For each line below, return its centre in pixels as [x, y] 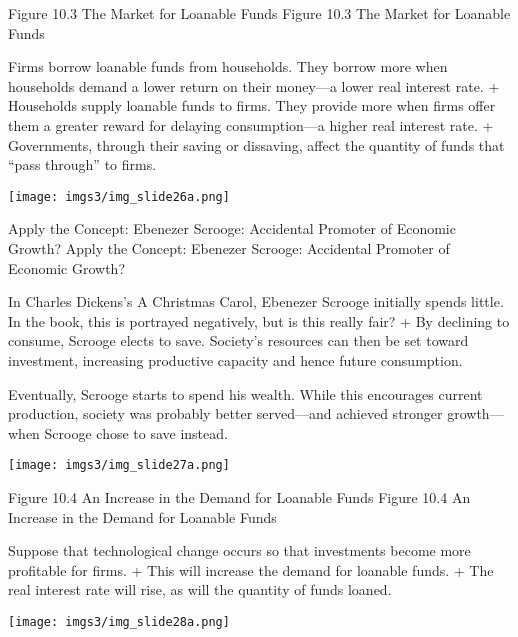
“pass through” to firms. [82, 164]
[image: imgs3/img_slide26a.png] [119, 196]
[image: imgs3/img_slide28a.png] [119, 621]
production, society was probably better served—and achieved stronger [225, 413]
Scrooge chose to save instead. [136, 432]
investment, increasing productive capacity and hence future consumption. [235, 359]
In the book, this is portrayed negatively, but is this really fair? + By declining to [259, 320]
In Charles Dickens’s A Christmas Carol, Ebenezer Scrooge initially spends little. [256, 301]
